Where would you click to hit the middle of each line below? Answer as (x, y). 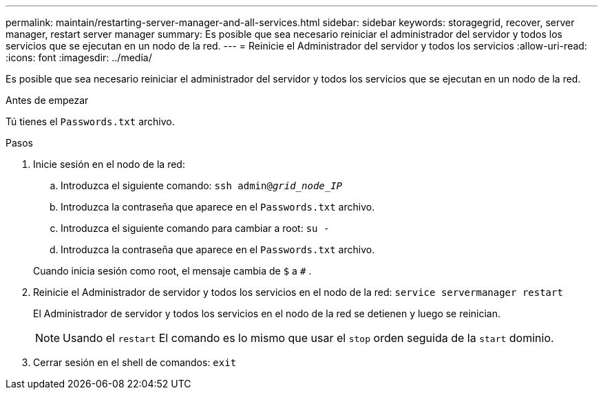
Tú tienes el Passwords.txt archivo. (90, 121)
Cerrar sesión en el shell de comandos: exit (135, 362)
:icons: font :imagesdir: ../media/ (79, 57)
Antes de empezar (47, 100)
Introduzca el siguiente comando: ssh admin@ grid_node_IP (202, 185)
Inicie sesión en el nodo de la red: (109, 164)
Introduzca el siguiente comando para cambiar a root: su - (195, 228)
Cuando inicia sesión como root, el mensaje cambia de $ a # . (172, 271)
